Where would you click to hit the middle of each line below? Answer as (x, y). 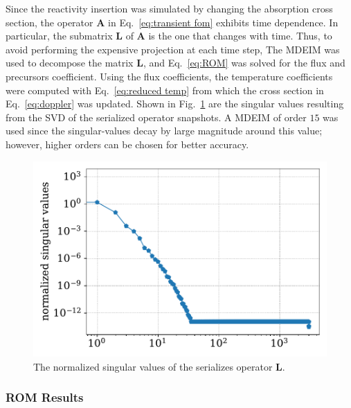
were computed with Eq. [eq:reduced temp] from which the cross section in (165, 90)
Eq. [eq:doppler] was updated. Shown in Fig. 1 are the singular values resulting (175, 104)
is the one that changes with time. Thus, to (240, 36)
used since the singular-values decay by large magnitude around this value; (164, 131)
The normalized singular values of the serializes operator (153, 366)
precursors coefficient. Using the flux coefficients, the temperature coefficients (169, 76)
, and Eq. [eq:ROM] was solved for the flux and (244, 63)
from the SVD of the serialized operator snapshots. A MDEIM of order (156, 117)
